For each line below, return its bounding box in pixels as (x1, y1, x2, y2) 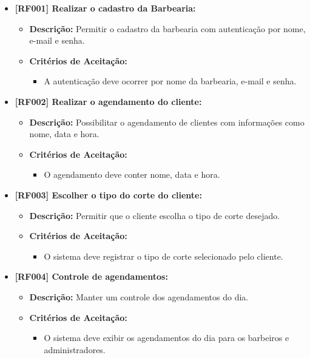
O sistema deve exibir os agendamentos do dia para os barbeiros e (44, 331, 289, 344)
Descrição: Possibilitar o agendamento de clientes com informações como (29, 115, 305, 128)
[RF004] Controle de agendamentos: (15, 270, 168, 283)
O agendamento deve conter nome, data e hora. (44, 168, 220, 181)
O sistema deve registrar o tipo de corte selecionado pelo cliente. (44, 249, 283, 262)
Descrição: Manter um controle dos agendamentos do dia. (29, 290, 249, 303)
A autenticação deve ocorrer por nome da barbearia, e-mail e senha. (44, 75, 297, 87)
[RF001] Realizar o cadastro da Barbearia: (15, 2, 196, 14)
